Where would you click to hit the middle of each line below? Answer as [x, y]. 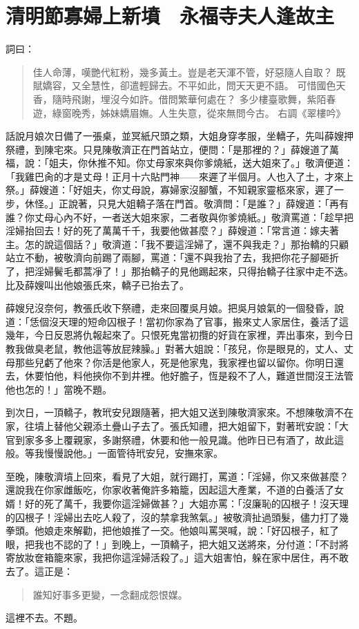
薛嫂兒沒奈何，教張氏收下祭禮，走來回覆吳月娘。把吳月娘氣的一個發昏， [170, 308]
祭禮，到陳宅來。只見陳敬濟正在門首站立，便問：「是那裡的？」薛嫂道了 [167, 149]
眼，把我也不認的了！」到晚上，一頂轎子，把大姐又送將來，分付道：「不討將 [177, 544]
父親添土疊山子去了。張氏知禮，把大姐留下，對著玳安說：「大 [211, 425]
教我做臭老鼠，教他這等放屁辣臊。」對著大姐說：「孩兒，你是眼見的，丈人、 [175, 348]
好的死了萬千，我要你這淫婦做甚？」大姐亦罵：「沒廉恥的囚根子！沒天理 [186, 503]
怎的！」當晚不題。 [68, 389]
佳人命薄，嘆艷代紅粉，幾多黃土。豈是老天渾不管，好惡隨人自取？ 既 [189, 72]
